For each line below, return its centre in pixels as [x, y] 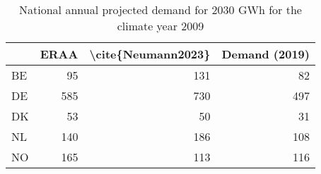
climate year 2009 [160, 26]
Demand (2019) [265, 54]
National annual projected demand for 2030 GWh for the [160, 10]
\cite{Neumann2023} [150, 54]
